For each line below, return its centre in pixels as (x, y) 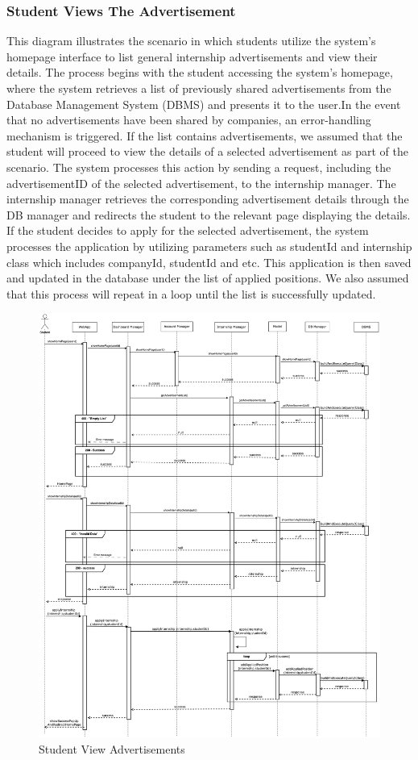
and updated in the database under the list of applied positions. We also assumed (208, 278)
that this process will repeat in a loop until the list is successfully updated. (191, 293)
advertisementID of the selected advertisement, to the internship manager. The (201, 183)
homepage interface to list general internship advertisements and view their (192, 56)
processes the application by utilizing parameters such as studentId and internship (209, 246)
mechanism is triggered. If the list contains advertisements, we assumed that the (205, 135)
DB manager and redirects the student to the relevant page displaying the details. (209, 214)
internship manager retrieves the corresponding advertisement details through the (208, 199)
